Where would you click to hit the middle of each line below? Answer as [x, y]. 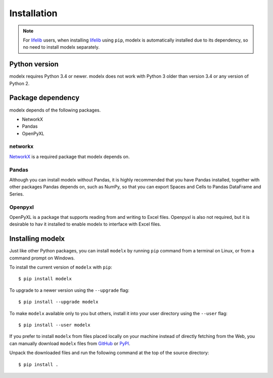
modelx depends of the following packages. [55, 110]
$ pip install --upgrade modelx [58, 302]
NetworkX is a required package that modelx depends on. [70, 157]
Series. [17, 194]
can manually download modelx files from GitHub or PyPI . [70, 343]
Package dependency [44, 98]
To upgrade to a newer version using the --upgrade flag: [69, 290]
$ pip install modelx [45, 279]
